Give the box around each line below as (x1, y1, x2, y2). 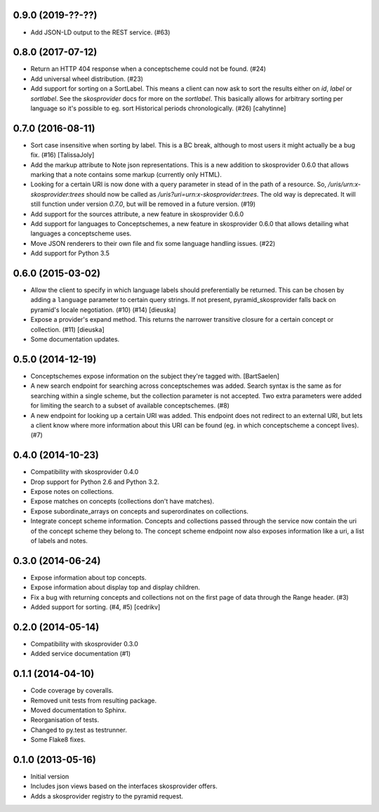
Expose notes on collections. (30, 487, 114, 495)
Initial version (30, 773, 69, 781)
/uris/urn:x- (327, 180, 361, 189)
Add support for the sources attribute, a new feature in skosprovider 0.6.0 (30, 209, 244, 218)
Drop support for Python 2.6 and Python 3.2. (30, 478, 160, 486)
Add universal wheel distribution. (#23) (30, 74, 144, 83)
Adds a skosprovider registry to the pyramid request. (30, 792, 184, 800)
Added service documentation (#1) (30, 650, 131, 658)
